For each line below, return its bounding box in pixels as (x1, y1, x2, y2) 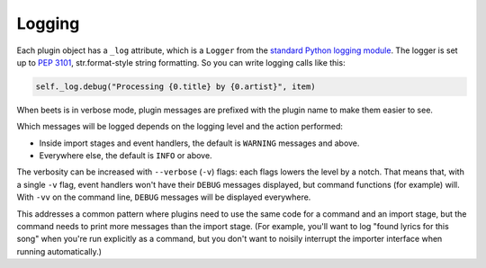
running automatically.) (16, 246, 103, 256)
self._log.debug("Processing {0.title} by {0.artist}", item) (35, 81, 316, 92)
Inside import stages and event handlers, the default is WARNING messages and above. (39, 138, 360, 148)
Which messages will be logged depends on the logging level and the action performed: (16, 121, 344, 132)
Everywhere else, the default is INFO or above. (39, 150, 212, 161)
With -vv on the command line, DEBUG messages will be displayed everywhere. (16, 192, 311, 202)
